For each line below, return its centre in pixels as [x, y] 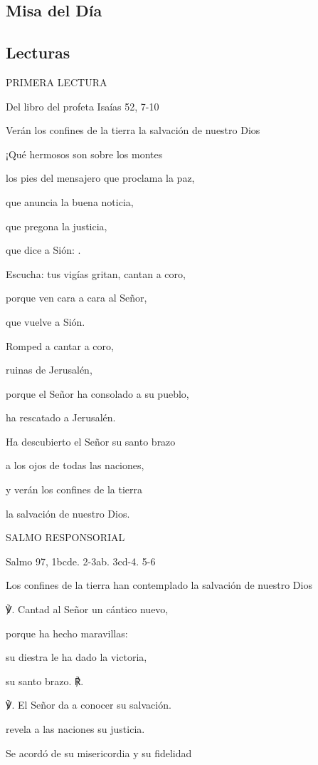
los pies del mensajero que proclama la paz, [100, 178]
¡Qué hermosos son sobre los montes [84, 154]
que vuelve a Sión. [46, 321]
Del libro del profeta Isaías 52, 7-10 [83, 106]
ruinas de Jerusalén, [49, 370]
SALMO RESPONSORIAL [65, 537]
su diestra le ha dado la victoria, [76, 657]
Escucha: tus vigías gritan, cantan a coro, [96, 273]
